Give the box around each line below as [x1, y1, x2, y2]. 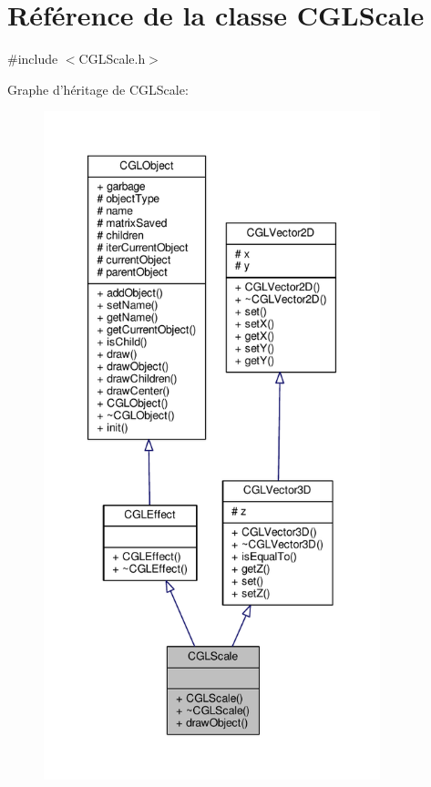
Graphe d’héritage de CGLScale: [7, 79, 189, 98]
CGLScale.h [78, 49, 146, 68]
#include [7, 49, 58, 68]
